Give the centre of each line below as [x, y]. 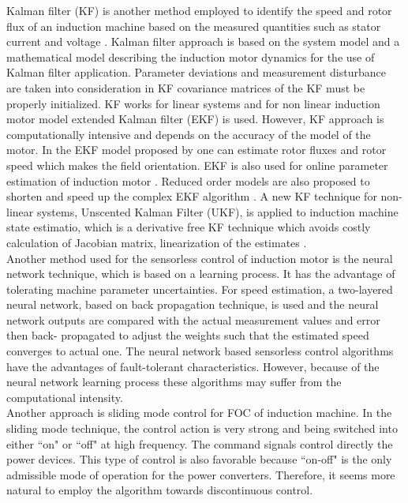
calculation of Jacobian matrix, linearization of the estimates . [157, 242]
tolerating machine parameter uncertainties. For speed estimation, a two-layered [200, 289]
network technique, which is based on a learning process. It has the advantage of [201, 274]
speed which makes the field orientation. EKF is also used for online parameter [197, 165]
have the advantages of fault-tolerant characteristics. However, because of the [193, 366]
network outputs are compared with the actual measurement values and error [193, 319]
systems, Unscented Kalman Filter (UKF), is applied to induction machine [217, 211]
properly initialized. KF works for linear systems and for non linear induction [193, 103]
